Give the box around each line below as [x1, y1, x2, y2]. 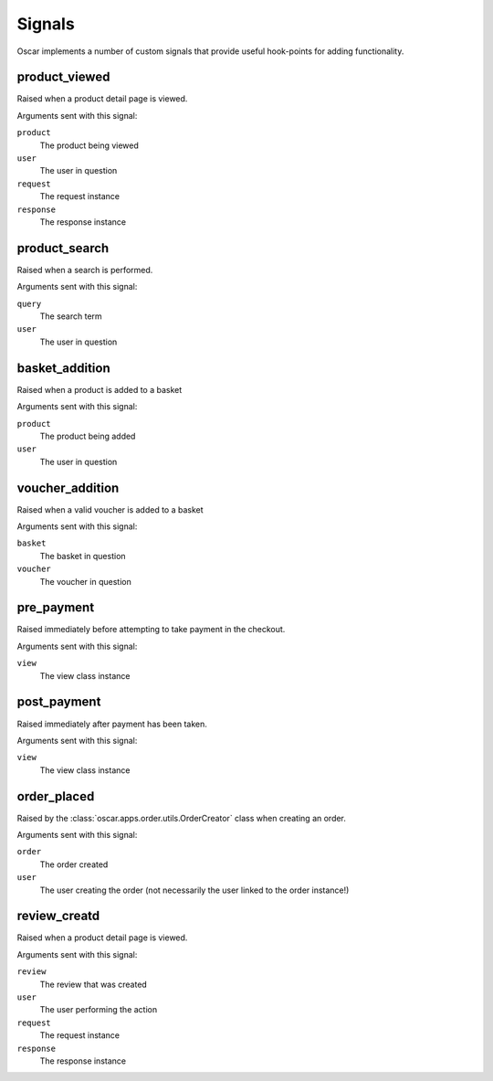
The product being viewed [39, 140, 139, 151]
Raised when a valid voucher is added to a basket [16, 503, 205, 515]
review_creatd [16, 908, 100, 924]
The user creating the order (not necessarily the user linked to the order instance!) [39, 885, 350, 896]
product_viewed [16, 69, 110, 85]
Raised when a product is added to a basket [16, 384, 183, 395]
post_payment [16, 694, 101, 710]
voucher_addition [16, 480, 120, 495]
